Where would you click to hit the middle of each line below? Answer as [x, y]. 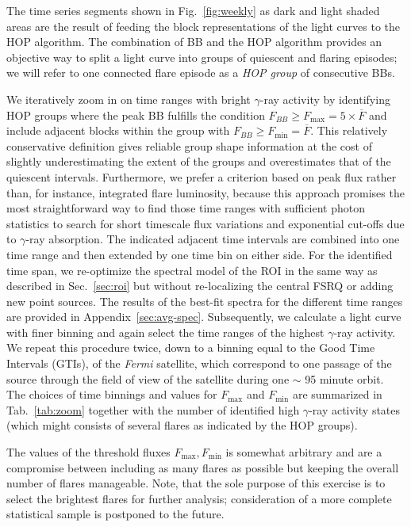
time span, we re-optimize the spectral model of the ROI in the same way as [192, 270]
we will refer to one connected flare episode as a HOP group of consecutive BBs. [201, 73]
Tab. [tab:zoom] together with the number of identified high [153, 409]
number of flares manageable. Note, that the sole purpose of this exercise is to [196, 483]
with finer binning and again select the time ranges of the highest [165, 332]
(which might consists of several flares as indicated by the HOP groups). [182, 425]
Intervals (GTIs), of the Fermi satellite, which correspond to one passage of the [199, 363]
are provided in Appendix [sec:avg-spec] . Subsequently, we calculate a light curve [204, 317]
